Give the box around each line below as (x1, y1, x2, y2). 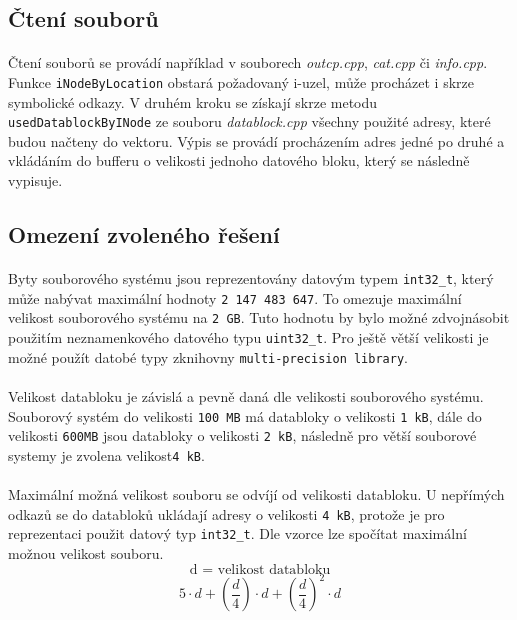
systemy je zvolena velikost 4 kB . (8, 444, 205, 465)
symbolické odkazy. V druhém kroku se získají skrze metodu (8, 91, 378, 112)
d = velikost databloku (189, 562, 331, 577)
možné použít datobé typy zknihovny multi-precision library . (8, 346, 408, 367)
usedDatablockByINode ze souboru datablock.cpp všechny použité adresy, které (8, 111, 491, 132)
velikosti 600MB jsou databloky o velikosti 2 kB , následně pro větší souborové (8, 425, 477, 446)
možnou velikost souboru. (8, 542, 164, 563)
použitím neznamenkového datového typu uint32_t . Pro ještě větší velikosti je (8, 327, 489, 347)
